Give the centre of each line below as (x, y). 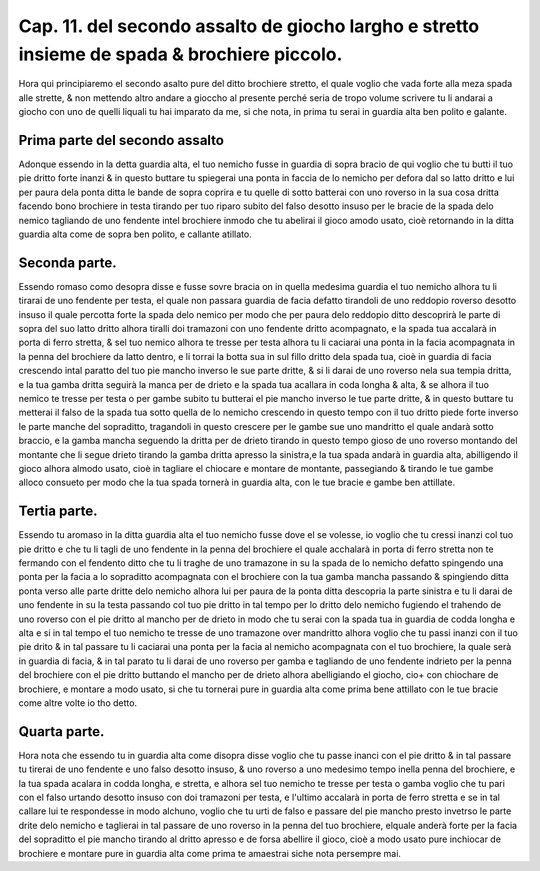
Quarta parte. (61, 731)
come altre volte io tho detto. (78, 702)
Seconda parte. (67, 262)
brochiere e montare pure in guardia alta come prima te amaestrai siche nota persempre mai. (210, 853)
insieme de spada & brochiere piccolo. (180, 54)
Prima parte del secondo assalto (121, 140)
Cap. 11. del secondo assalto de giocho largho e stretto (249, 26)
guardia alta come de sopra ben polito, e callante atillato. (135, 234)
